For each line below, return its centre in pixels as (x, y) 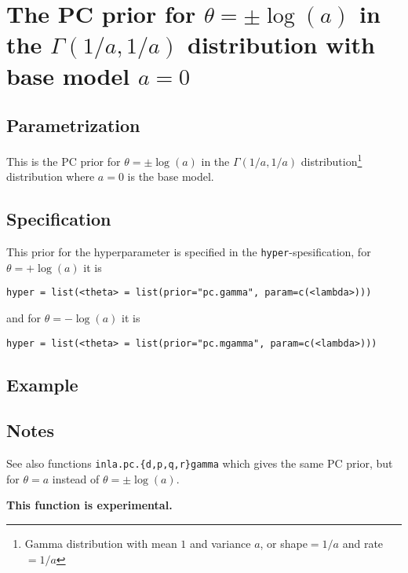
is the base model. (171, 176)
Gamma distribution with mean (101, 543)
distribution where (51, 176)
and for (24, 317)
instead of (76, 478)
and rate (363, 543)
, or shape (284, 543)
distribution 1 (331, 160)
